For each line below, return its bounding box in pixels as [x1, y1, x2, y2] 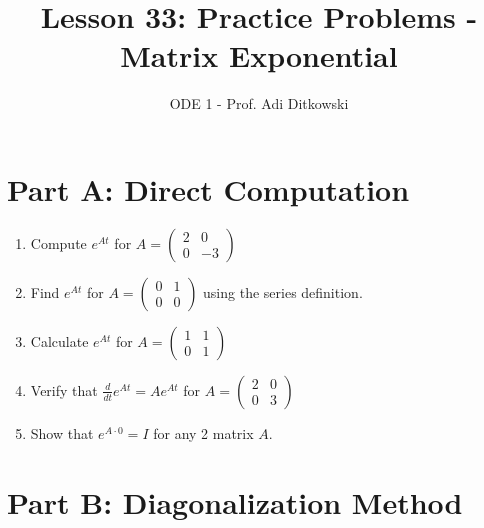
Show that [30, 422, 94, 443]
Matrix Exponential [120, 35, 398, 76]
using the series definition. [203, 281, 363, 302]
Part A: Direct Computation [7, 168, 410, 209]
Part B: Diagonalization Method [7, 481, 463, 522]
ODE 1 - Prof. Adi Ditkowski [169, 93, 349, 114]
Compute [30, 232, 87, 253]
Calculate [30, 330, 89, 351]
